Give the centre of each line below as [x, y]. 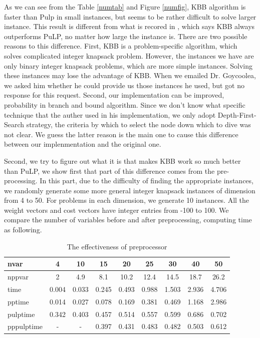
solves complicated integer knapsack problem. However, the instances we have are [129, 55]
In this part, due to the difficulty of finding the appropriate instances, [147, 181]
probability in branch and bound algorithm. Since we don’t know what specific [125, 104]
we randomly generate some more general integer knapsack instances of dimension [130, 190]
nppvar [18, 277]
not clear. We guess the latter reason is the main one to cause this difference [121, 134]
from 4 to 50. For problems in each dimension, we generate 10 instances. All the [127, 200]
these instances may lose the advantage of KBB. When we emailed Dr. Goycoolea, [130, 75]
